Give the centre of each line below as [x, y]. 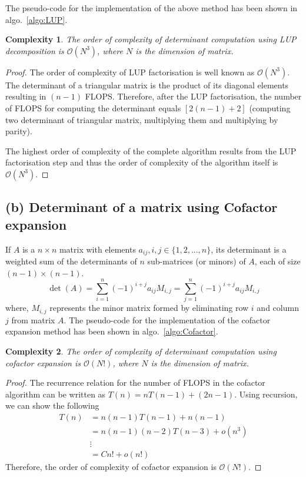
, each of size [277, 261]
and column [278, 308]
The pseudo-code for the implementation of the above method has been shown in [152, 8]
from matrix [33, 319]
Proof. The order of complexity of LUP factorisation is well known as [130, 72]
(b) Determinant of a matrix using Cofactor [142, 207]
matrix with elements [97, 249]
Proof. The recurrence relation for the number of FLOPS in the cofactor [135, 382]
